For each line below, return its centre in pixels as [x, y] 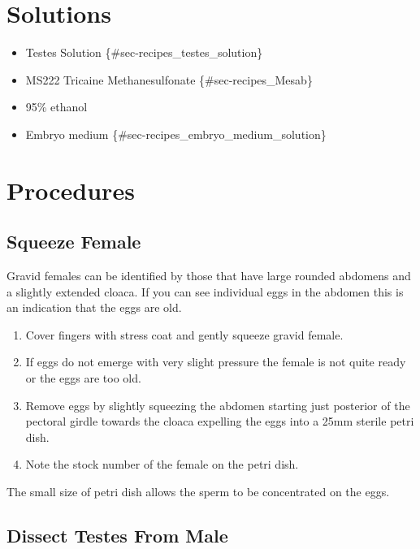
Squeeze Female [74, 242]
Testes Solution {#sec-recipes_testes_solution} [144, 52]
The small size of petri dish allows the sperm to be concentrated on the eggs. [198, 492]
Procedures [71, 190]
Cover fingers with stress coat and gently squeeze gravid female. [184, 334]
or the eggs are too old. [83, 378]
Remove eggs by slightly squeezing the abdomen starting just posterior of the [218, 405]
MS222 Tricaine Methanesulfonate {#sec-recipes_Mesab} [169, 79]
